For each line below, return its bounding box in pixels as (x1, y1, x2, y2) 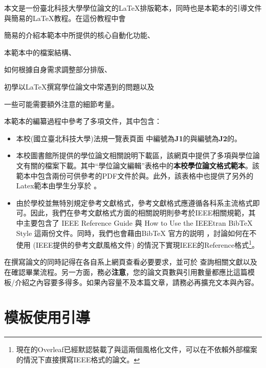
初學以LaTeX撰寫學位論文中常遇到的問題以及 (4, 81, 154, 92)
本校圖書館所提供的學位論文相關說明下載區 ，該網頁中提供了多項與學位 (16, 150, 253, 161)
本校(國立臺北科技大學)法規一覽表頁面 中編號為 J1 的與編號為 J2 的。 (16, 133, 242, 143)
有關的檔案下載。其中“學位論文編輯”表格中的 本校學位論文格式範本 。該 (23, 160, 260, 170)
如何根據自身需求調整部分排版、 (4, 64, 112, 75)
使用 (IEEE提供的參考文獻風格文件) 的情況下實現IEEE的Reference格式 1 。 (16, 238, 259, 250)
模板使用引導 (4, 307, 91, 328)
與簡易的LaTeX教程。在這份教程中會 (4, 12, 126, 23)
